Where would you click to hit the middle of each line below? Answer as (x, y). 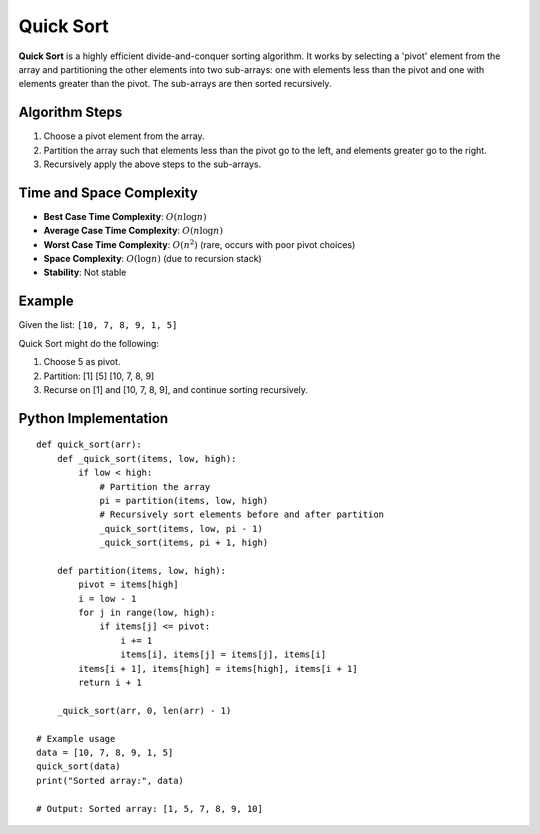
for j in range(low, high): (147, 613)
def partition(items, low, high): (141, 570)
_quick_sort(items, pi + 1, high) (184, 543)
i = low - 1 (107, 598)
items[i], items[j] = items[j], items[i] (223, 654)
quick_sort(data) (78, 766)
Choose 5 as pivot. (82, 362)
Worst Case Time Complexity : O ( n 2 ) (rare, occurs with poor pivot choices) (199, 244)
